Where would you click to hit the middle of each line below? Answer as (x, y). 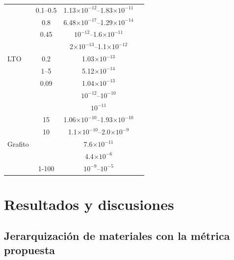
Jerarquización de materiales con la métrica (117, 235)
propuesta (30, 249)
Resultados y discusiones (89, 204)
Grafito (18, 144)
